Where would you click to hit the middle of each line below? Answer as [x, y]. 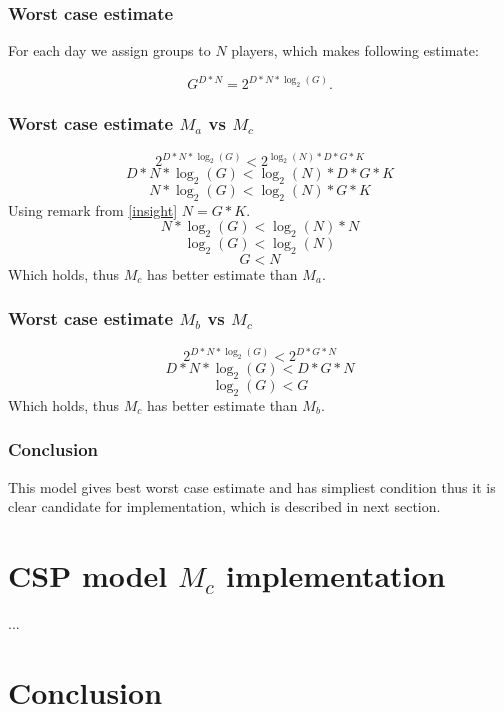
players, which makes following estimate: [355, 50]
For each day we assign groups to [109, 50]
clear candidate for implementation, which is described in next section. [224, 506]
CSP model [88, 574]
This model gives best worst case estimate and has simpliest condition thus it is [252, 486]
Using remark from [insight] [93, 209]
